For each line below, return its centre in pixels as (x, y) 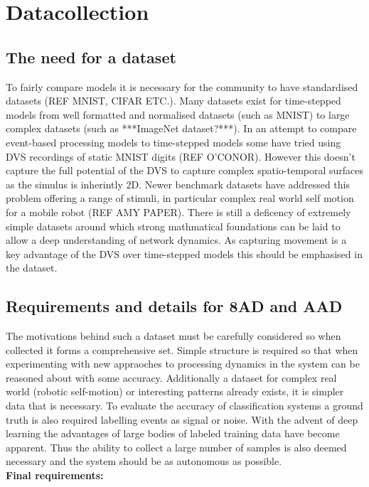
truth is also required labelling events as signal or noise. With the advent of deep (182, 419)
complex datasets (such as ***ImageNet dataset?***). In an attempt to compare (181, 128)
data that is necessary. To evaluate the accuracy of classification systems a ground (184, 406)
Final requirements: (55, 475)
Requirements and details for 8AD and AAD (174, 306)
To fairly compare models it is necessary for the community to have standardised (182, 86)
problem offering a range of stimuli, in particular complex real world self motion (180, 198)
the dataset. (32, 268)
